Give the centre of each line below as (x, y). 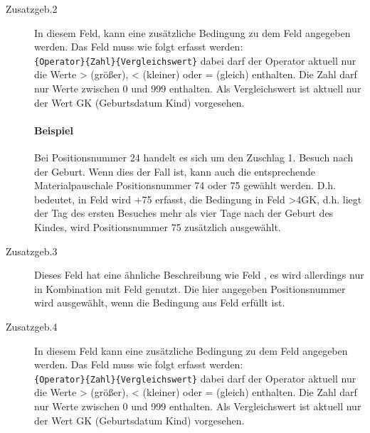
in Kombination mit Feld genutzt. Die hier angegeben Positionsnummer (190, 288)
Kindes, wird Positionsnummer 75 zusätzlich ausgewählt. (158, 226)
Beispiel (54, 130)
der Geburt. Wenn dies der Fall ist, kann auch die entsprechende (175, 171)
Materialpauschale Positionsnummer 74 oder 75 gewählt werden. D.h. (185, 185)
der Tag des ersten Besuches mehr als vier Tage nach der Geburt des (184, 213)
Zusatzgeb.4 (32, 326)
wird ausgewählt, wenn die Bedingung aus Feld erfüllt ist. (160, 303)
